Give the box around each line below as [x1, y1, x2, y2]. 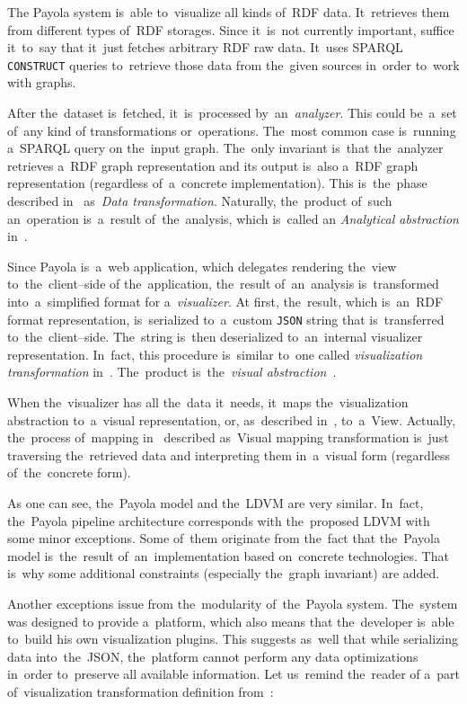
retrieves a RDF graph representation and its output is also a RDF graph [7, 156, 419, 174]
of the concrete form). [7, 463, 131, 482]
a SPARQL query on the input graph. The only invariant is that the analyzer [7, 138, 444, 157]
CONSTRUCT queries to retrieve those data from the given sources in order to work [7, 55, 460, 74]
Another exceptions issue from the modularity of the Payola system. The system [7, 593, 458, 612]
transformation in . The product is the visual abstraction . [7, 362, 337, 381]
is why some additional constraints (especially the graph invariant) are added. [7, 564, 440, 583]
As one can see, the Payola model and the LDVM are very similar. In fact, [7, 493, 424, 512]
